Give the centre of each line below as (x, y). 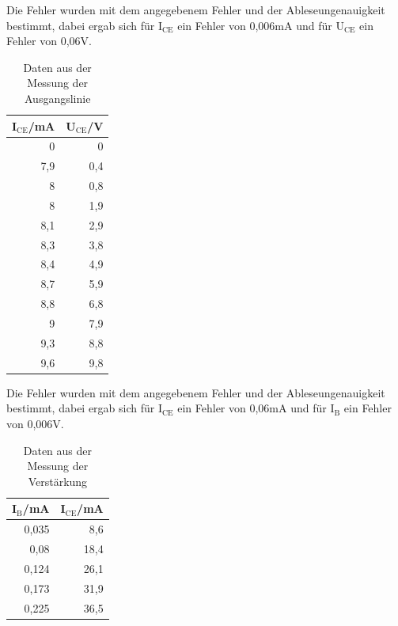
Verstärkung (58, 481)
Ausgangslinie (58, 98)
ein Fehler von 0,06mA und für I (256, 408)
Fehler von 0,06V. (49, 41)
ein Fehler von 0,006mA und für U (261, 25)
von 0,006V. (35, 423)
